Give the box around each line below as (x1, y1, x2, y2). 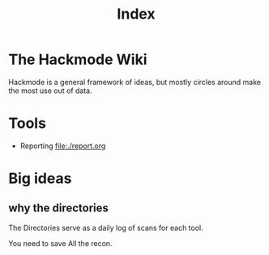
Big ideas (8, 169, 72, 188)
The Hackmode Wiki (8, 50, 147, 69)
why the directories (8, 202, 109, 215)
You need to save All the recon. (8, 238, 113, 248)
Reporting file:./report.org (19, 141, 106, 151)
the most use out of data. (8, 86, 92, 96)
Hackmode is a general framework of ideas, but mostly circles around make (8, 77, 262, 87)
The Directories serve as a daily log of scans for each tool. (8, 223, 204, 232)
